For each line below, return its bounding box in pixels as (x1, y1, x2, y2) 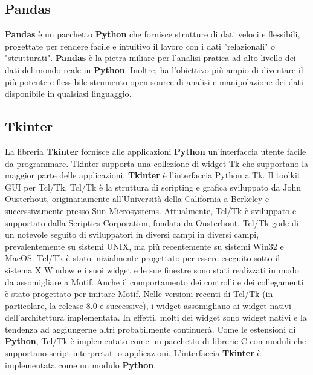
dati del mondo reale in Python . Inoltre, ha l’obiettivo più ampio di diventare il (5, 63, 303, 76)
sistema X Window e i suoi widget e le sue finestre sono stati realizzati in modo (5, 263, 299, 276)
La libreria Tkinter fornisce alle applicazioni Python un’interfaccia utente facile (5, 145, 306, 157)
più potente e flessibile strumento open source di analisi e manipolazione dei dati (5, 75, 303, 88)
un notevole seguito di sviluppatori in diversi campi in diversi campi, (5, 228, 259, 241)
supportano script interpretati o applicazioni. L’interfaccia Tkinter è (5, 347, 261, 359)
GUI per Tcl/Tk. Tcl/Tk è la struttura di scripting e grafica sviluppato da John (5, 180, 301, 193)
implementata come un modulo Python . (5, 358, 156, 371)
